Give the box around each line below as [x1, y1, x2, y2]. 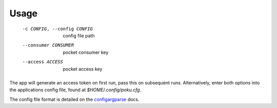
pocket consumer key [63, 49, 109, 55]
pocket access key [63, 66, 103, 72]
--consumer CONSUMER [22, 42, 74, 48]
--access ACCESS [22, 59, 64, 65]
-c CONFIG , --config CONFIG [22, 26, 93, 32]
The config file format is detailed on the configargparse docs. [9, 96, 140, 102]
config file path [63, 32, 95, 38]
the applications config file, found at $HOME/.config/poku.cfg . [9, 87, 142, 93]
